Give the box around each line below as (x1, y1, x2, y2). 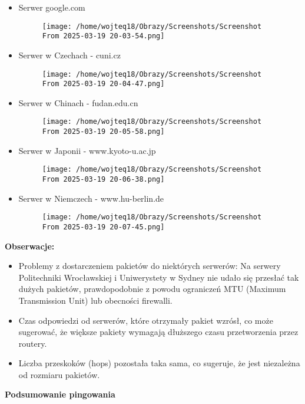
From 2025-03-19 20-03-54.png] (42, 32, 165, 41)
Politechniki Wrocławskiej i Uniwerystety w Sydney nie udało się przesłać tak (18, 271, 299, 283)
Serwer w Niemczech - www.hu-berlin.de (18, 192, 164, 204)
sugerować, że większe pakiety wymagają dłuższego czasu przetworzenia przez (18, 326, 299, 338)
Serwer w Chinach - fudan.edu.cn (18, 96, 138, 109)
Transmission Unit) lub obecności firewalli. (18, 294, 173, 306)
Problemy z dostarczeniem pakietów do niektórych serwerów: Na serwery (18, 260, 281, 272)
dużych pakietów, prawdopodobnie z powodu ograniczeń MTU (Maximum (18, 283, 286, 295)
